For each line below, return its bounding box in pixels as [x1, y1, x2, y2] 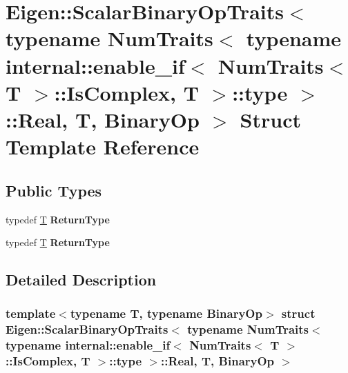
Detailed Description [6, 269, 157, 290]
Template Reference [6, 132, 200, 161]
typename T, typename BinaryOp [70, 305, 262, 322]
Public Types [6, 179, 102, 201]
